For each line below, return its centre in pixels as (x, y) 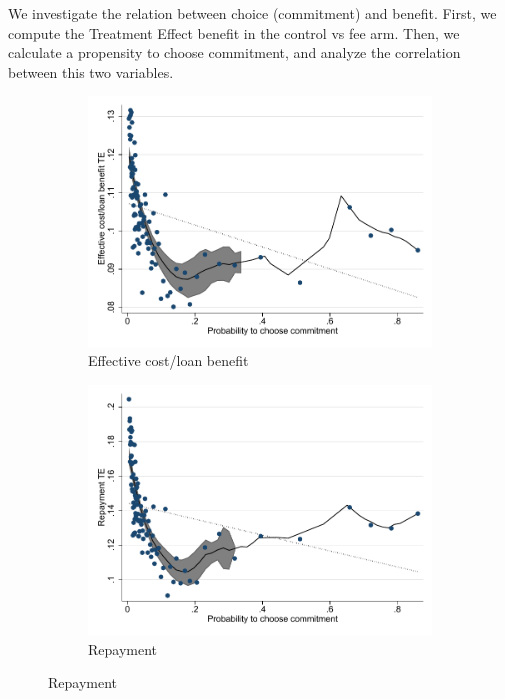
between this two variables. (91, 71)
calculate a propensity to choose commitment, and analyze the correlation (234, 52)
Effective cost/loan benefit (168, 360)
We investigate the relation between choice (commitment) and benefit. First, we (252, 13)
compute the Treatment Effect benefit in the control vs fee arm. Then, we (234, 32)
